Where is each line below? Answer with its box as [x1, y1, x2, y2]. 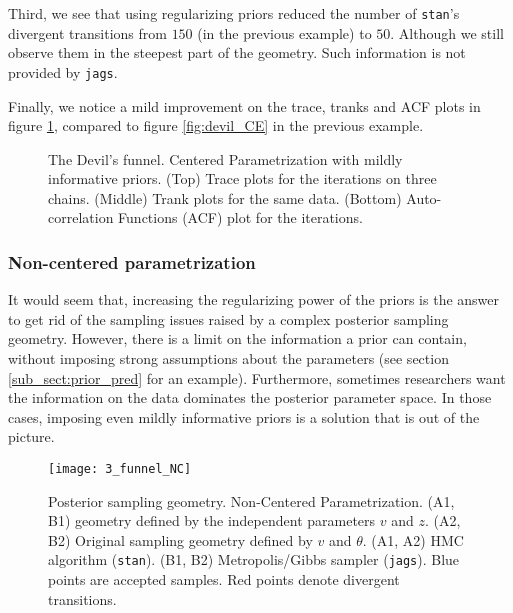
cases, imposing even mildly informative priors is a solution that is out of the [8, 406, 480, 427]
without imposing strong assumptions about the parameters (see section [8, 348, 449, 369]
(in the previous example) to [197, 22, 372, 43]
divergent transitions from [8, 22, 167, 43]
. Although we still [390, 22, 504, 43]
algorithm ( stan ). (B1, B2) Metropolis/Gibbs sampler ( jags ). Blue [48, 549, 460, 570]
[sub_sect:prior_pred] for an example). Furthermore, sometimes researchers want [8, 367, 506, 388]
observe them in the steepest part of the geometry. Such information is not [8, 42, 466, 63]
